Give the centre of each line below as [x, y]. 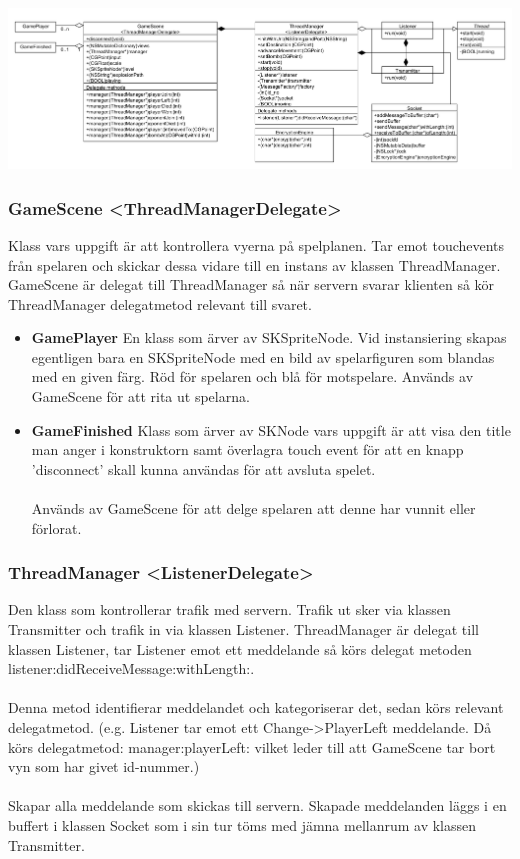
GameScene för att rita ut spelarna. [140, 396]
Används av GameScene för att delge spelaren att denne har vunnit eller [253, 508]
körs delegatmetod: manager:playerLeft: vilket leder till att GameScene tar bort [252, 746]
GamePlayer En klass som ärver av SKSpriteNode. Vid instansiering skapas [269, 337]
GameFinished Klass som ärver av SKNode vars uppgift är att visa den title [271, 429]
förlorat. [56, 527]
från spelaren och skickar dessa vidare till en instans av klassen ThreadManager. [254, 264]
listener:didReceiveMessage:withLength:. [131, 668]
